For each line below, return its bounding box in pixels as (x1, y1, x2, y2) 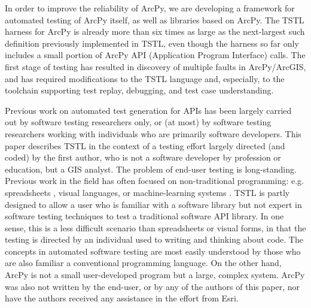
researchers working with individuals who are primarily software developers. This (5, 127, 301, 140)
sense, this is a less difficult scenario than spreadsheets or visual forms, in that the (5, 221, 306, 234)
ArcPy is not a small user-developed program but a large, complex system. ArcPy (5, 268, 305, 281)
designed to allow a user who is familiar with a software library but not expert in (5, 198, 302, 210)
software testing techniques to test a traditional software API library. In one (5, 210, 284, 222)
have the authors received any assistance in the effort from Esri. (5, 292, 239, 304)
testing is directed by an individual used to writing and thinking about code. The (5, 233, 303, 246)
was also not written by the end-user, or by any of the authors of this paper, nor (5, 280, 300, 292)
